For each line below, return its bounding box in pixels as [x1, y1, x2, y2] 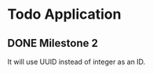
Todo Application [7, 5, 122, 23]
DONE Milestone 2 [7, 37, 99, 50]
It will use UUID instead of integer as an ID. [7, 57, 146, 66]
